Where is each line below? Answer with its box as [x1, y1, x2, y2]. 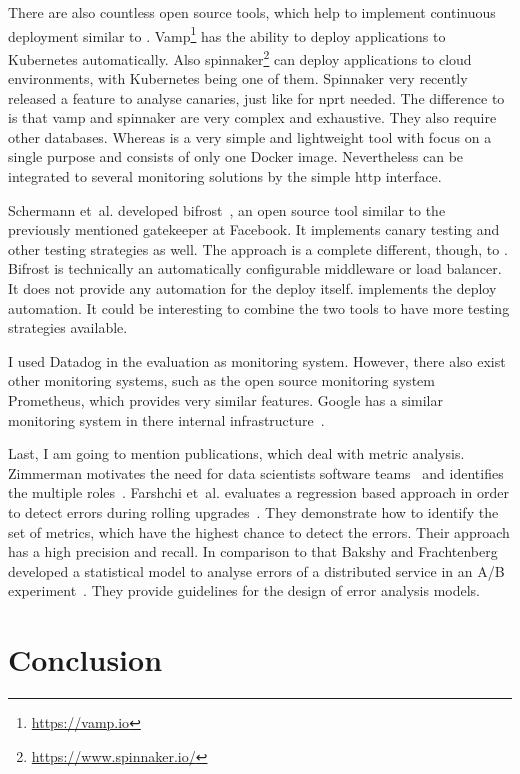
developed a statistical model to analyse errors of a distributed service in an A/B [8, 560, 505, 581]
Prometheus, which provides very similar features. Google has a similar [8, 390, 443, 410]
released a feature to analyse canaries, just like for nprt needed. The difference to [8, 87, 505, 108]
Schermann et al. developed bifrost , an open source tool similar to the [8, 199, 446, 220]
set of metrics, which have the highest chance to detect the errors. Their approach [8, 521, 510, 542]
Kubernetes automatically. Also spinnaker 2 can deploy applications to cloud [8, 45, 472, 69]
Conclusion [8, 639, 163, 680]
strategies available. [8, 317, 128, 338]
